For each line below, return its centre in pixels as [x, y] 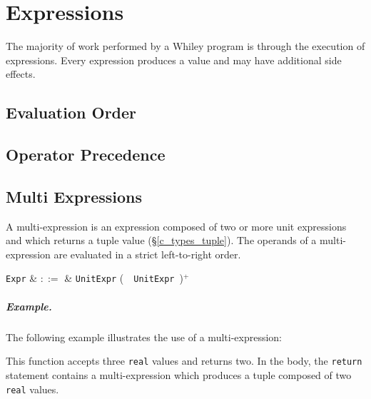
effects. [21, 74]
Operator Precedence [86, 155]
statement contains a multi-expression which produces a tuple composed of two [179, 374]
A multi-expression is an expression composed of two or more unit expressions [176, 226]
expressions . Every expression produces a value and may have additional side [174, 60]
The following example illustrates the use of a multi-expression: [144, 337]
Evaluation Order [71, 112]
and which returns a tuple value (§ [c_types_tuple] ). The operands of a [161, 240]
